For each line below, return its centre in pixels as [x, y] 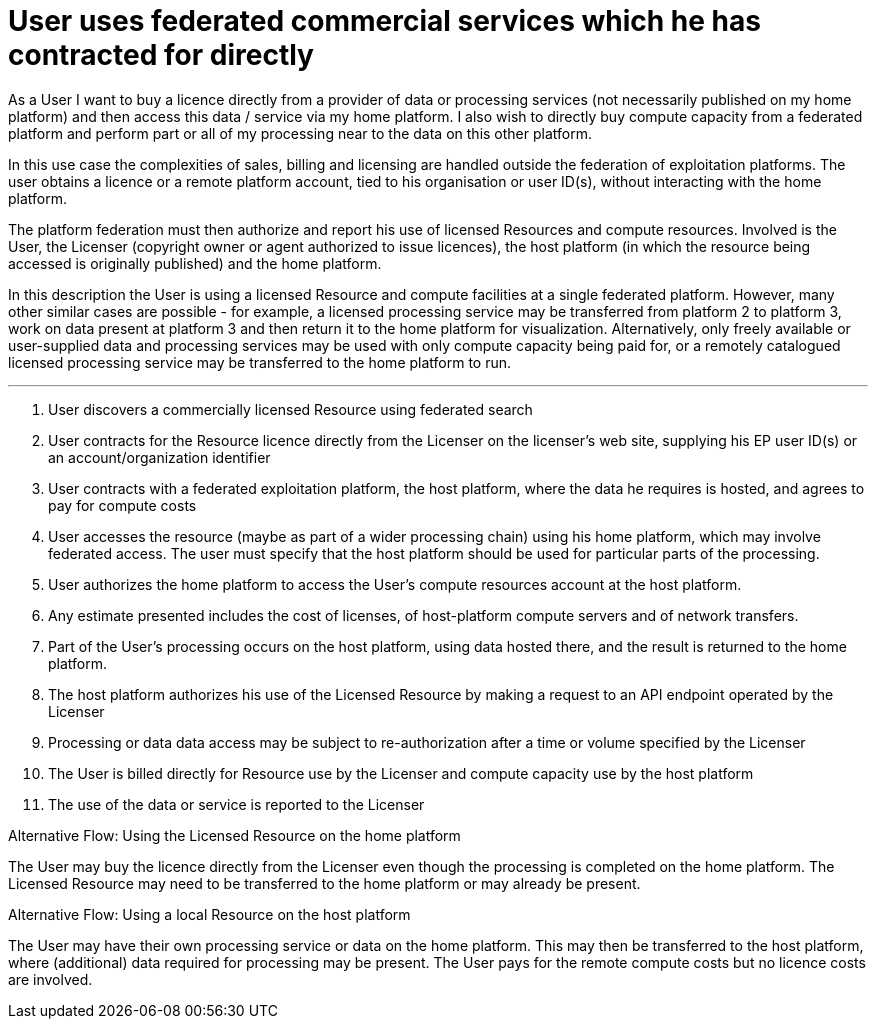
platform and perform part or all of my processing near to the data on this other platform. [300, 133]
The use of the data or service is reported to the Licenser [236, 804]
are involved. [50, 979]
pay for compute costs [122, 505]
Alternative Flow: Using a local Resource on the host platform [209, 914]
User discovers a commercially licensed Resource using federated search [290, 409]
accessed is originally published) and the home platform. [195, 263]
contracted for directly [161, 55]
